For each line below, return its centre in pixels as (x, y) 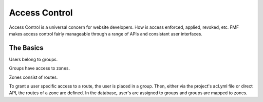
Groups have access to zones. (39, 68)
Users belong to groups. (33, 59)
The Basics (26, 48)
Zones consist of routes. (33, 77)
